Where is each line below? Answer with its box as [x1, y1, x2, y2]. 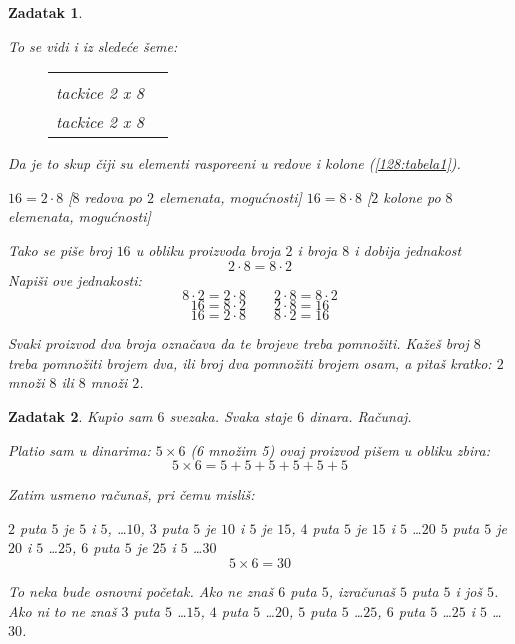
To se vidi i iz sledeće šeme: [8, 35, 178, 56]
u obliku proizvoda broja [135, 239, 281, 260]
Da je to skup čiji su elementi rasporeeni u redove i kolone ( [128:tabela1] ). [8, 153, 461, 174]
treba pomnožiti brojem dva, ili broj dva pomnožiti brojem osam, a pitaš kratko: [8, 352, 492, 373]
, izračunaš [328, 580, 396, 601]
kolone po [383, 186, 441, 207]
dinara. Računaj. [309, 405, 412, 426]
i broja [297, 239, 338, 260]
